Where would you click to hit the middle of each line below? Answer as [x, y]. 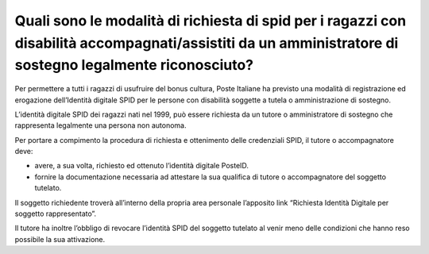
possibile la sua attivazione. [60, 239]
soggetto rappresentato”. [56, 214]
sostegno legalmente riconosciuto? [134, 65]
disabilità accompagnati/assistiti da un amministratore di [207, 43]
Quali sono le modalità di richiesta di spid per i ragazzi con [211, 21]
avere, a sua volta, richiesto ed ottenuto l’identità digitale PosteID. [142, 166]
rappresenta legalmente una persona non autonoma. [100, 125]
